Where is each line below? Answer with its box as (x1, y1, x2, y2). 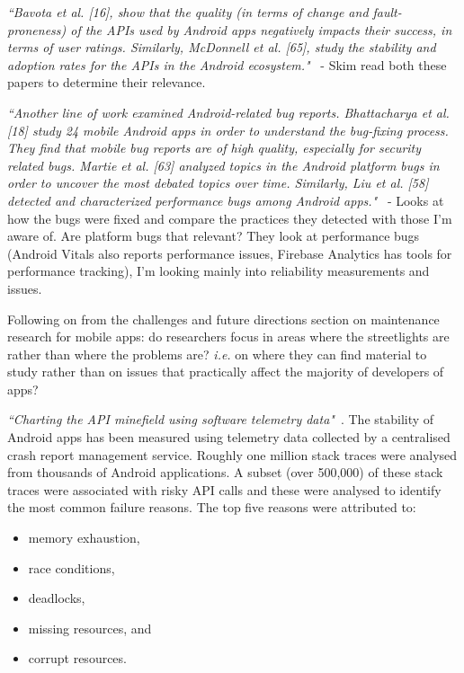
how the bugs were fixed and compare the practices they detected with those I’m (7, 208, 452, 227)
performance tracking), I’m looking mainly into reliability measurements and (7, 261, 430, 280)
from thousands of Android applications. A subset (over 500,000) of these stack (7, 463, 443, 482)
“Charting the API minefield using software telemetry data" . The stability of (7, 410, 434, 429)
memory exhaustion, (28, 528, 140, 547)
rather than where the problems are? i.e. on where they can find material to (7, 344, 427, 363)
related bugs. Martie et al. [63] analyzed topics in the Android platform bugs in (7, 155, 440, 174)
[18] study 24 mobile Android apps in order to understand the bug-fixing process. (7, 120, 449, 139)
